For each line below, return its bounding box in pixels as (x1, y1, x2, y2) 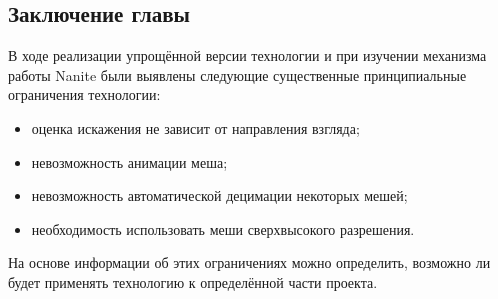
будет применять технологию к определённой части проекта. (8, 271, 378, 292)
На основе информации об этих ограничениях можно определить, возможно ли (8, 252, 491, 273)
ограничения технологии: (8, 84, 161, 105)
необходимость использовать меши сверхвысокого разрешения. (31, 218, 415, 239)
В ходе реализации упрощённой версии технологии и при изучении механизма (8, 45, 487, 66)
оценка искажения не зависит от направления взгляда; (31, 117, 360, 138)
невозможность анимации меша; (31, 151, 228, 172)
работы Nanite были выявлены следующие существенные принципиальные (8, 64, 467, 85)
